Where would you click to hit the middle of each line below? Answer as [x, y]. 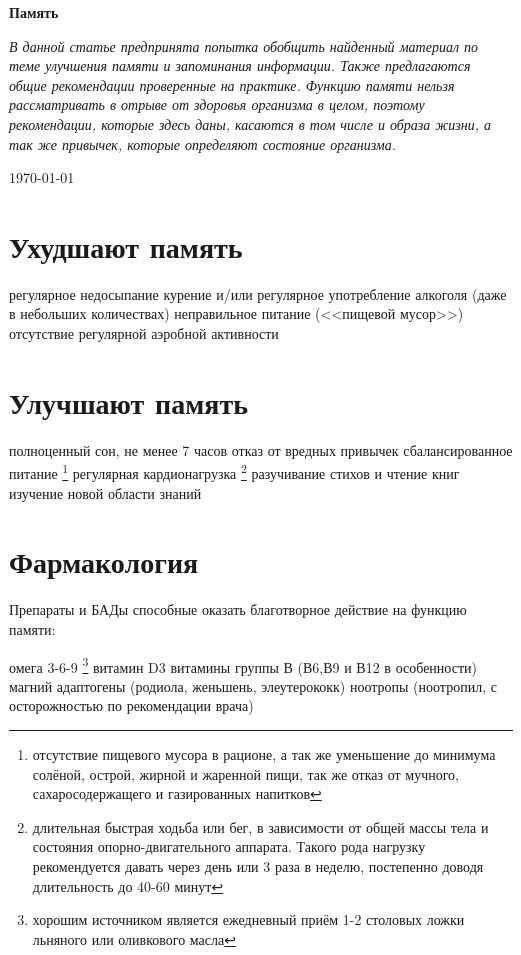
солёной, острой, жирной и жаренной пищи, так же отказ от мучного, [246, 773]
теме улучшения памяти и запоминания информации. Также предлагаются [240, 65]
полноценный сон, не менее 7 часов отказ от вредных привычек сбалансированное [261, 449]
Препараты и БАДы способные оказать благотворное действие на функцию [238, 609]
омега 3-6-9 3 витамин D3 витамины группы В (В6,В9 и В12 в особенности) [243, 665]
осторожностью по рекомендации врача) [131, 705]
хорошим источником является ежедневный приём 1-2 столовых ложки [248, 919]
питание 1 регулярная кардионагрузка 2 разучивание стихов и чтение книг [234, 472]
